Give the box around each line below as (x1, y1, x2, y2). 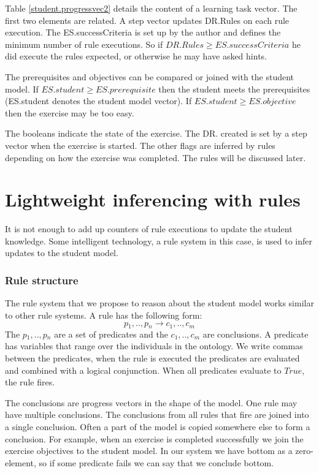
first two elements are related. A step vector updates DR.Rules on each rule (5, 13, 290, 26)
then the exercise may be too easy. (5, 106, 134, 119)
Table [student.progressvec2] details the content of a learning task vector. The (5, 2, 298, 14)
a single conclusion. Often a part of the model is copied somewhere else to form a (5, 420, 310, 433)
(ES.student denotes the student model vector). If (5, 94, 192, 107)
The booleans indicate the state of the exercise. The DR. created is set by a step (5, 127, 307, 140)
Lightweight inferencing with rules (5, 187, 301, 212)
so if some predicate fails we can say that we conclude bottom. (39, 456, 274, 469)
